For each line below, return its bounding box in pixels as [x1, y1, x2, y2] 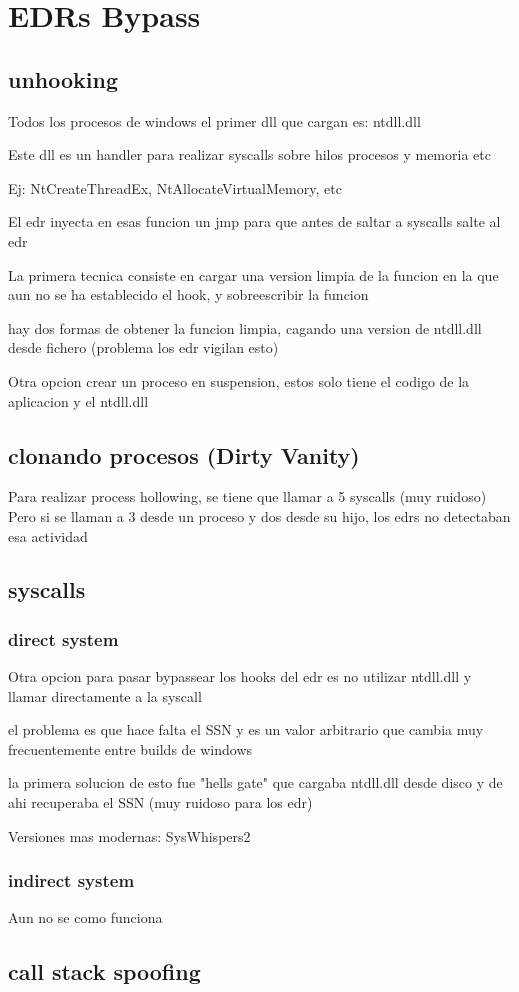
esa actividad [8, 525, 88, 546]
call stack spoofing [8, 956, 201, 987]
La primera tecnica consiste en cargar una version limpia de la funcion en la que [8, 264, 499, 285]
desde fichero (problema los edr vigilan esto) [8, 337, 279, 358]
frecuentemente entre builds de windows [8, 738, 253, 759]
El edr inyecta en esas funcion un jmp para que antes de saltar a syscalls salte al [8, 211, 501, 232]
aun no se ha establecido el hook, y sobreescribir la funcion [8, 284, 369, 305]
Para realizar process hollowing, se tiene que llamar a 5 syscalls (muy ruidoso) [8, 486, 487, 507]
